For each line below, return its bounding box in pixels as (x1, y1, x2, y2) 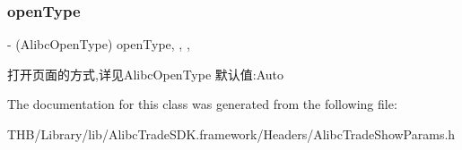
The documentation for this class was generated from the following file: (7, 95, 397, 113)
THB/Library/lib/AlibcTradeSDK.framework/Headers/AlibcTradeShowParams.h (7, 125, 456, 143)
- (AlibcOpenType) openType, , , (7, 35, 190, 54)
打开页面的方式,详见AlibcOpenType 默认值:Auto (7, 64, 284, 83)
